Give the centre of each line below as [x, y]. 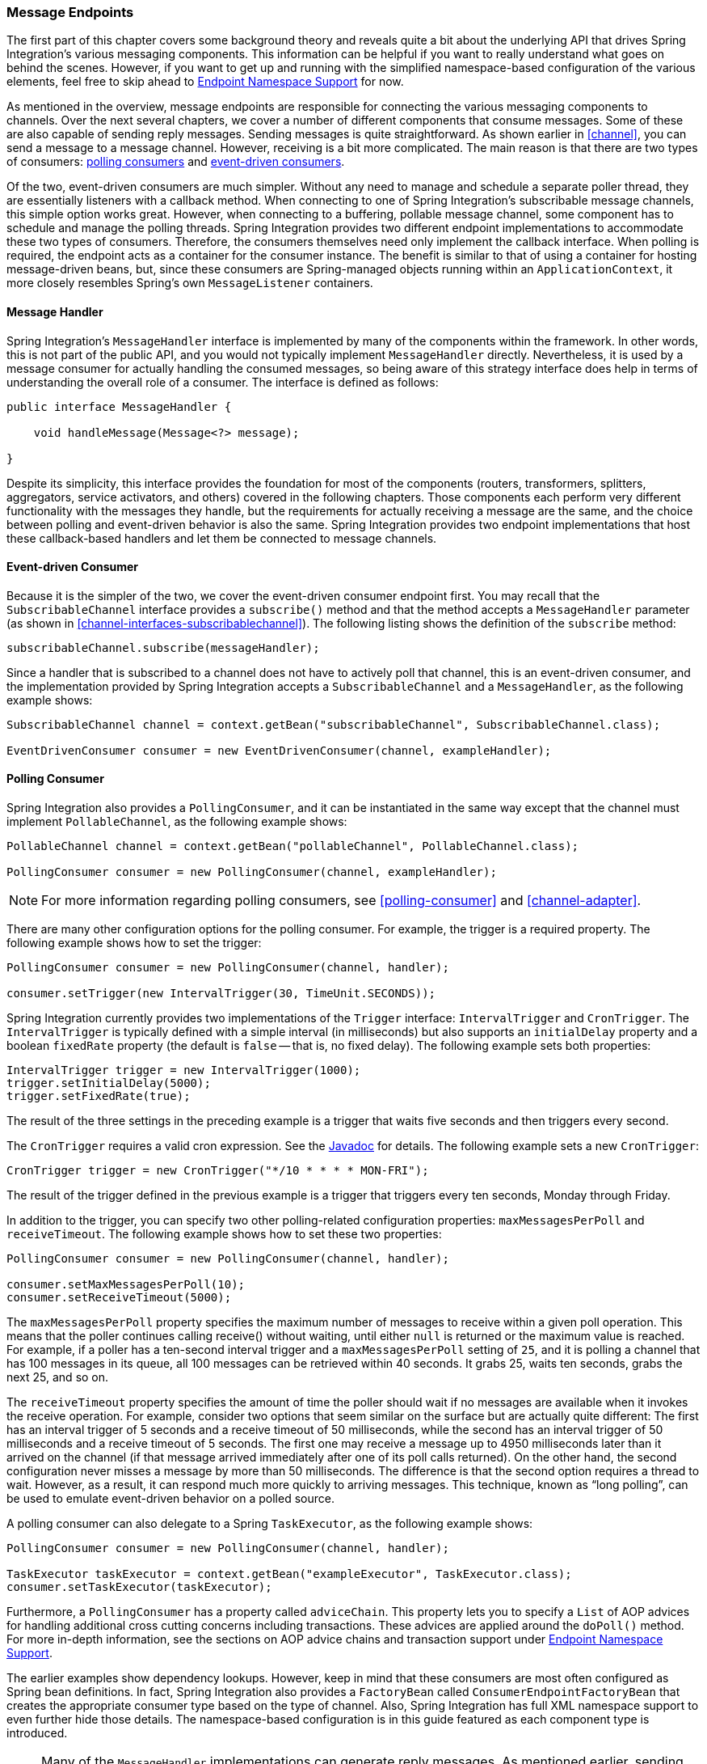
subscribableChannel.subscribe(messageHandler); [163, 647]
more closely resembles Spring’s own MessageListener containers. [190, 283]
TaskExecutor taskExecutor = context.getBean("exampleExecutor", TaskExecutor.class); [289, 1574]
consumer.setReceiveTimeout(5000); [119, 1298]
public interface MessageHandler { [119, 406]
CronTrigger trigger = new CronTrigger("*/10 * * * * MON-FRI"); [218, 1171]
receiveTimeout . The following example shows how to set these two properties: [224, 1234]
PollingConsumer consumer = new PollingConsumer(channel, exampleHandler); [252, 872]
